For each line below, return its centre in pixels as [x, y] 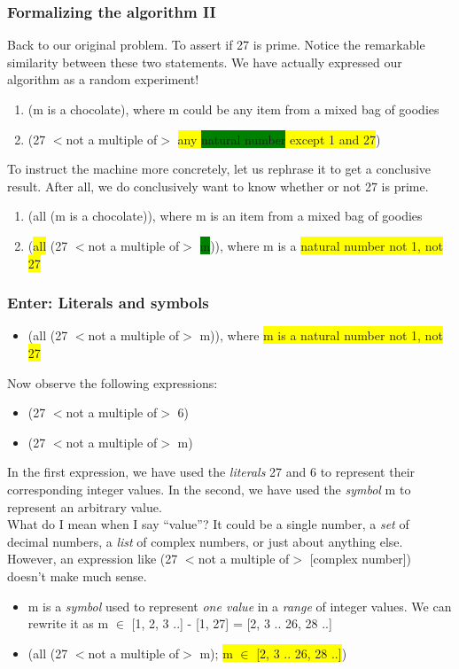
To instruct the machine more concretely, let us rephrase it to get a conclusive [219, 169]
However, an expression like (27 [93, 559]
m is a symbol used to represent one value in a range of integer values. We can [240, 606]
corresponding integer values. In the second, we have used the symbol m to [209, 489]
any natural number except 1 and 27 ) [279, 139]
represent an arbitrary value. [85, 506]
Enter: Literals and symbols [108, 303]
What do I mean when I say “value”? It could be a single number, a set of [208, 524]
